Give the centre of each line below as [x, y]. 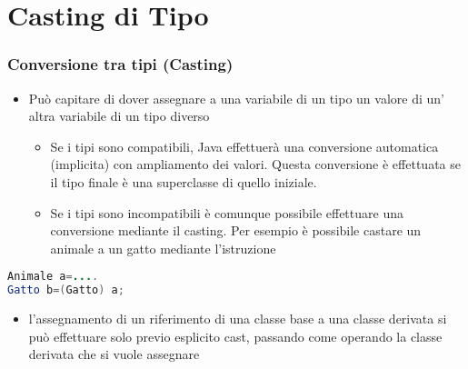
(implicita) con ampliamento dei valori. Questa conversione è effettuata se [255, 164]
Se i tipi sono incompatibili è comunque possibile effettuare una [227, 212]
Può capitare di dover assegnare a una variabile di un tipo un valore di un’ [236, 98]
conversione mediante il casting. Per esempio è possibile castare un [236, 230]
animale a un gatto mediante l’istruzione [163, 248]
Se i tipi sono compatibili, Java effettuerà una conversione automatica [244, 146]
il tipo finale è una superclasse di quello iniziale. [184, 181]
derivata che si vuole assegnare [114, 354]
